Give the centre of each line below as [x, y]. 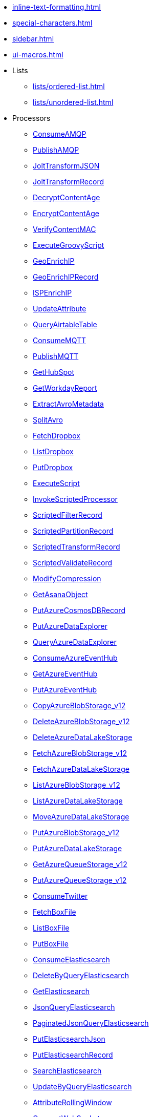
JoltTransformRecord [69, 182]
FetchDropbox [57, 436]
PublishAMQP [56, 150]
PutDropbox [53, 467]
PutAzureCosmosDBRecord [79, 610]
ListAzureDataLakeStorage [78, 801]
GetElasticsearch [61, 991]
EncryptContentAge [66, 213]
